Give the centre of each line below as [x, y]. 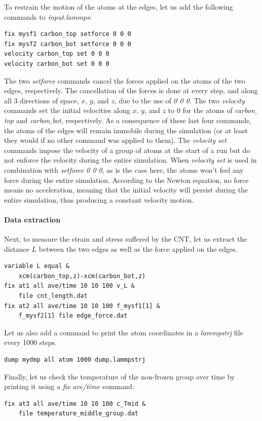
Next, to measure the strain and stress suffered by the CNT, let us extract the [126, 239]
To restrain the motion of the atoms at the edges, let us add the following [119, 7]
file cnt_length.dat [53, 296]
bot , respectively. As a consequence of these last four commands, [152, 120]
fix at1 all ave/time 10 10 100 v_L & [69, 286]
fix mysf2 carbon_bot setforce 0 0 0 [68, 44]
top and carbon [27, 120]
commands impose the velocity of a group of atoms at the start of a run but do [127, 150]
